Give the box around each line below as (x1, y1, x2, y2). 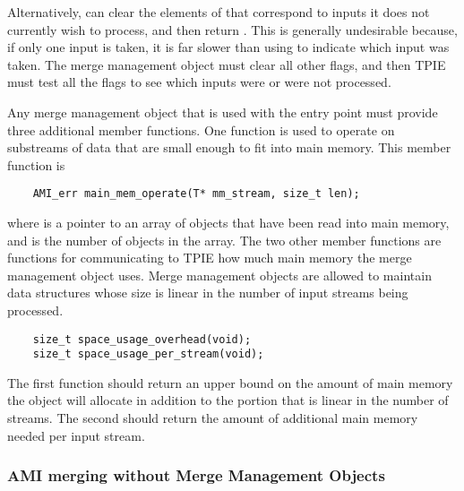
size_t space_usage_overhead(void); (32, 332, 252, 346)
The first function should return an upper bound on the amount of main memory (7, 373, 453, 392)
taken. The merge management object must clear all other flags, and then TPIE (7, 55, 446, 73)
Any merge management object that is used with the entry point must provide (7, 102, 438, 121)
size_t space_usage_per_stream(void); (32, 348, 264, 361)
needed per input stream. (7, 426, 145, 444)
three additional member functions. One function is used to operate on (7, 120, 395, 139)
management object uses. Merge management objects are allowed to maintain (7, 265, 432, 284)
